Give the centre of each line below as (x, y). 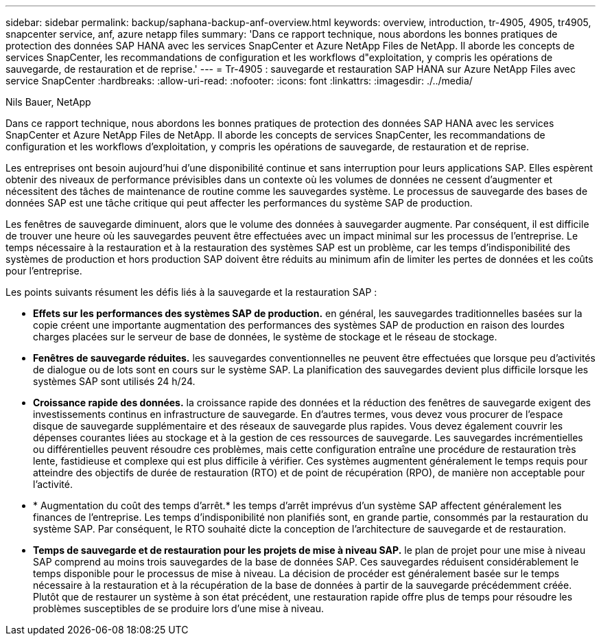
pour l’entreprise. (44, 271)
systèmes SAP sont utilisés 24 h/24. (114, 381)
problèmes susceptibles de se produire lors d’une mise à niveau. (179, 608)
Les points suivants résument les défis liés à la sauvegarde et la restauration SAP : (191, 292)
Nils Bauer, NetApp (48, 102)
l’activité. (53, 484)
